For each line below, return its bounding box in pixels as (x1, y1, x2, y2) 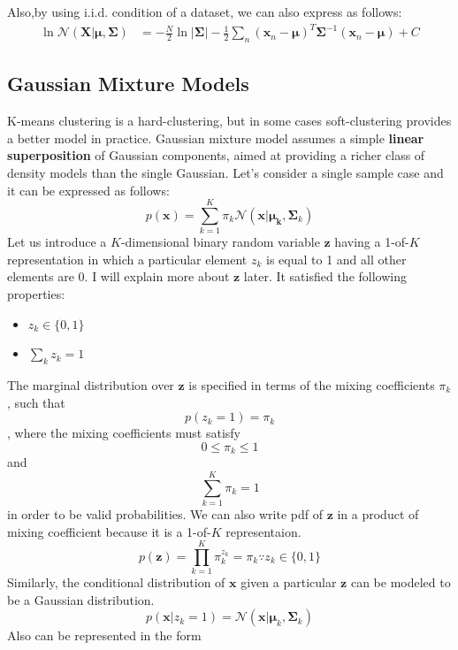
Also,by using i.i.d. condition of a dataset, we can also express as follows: (7, 3, 402, 20)
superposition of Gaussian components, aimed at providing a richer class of (7, 146, 425, 164)
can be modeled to (350, 573, 451, 592)
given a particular (240, 573, 337, 592)
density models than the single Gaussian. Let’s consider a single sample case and (7, 163, 444, 181)
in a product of (337, 504, 419, 523)
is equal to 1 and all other (266, 249, 407, 268)
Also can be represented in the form (7, 626, 202, 645)
